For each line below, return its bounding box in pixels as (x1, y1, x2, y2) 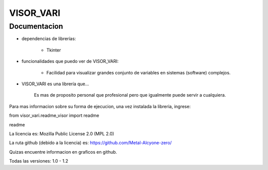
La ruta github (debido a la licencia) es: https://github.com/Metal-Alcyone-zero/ (9, 140, 172, 146)
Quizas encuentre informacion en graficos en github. (9, 149, 118, 155)
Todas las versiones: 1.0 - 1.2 (9, 158, 68, 164)
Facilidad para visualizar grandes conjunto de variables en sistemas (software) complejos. (46, 69, 231, 75)
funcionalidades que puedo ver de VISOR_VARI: (21, 58, 119, 64)
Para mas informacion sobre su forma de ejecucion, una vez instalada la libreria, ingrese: (9, 103, 191, 109)
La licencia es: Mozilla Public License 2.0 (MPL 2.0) (9, 130, 114, 136)
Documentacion (9, 22, 63, 31)
